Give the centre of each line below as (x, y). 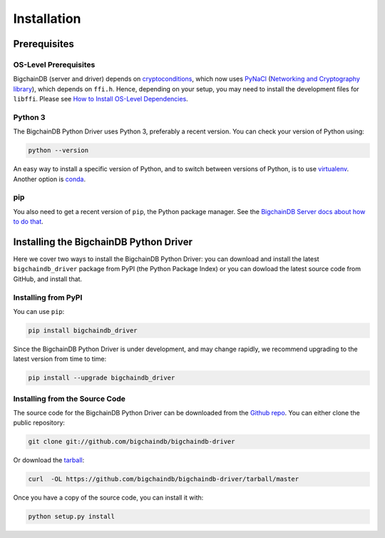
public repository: (39, 423)
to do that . (29, 222)
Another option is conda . (49, 179)
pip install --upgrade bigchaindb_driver (102, 378)
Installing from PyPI (48, 298)
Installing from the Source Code (70, 398)
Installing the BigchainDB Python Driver (103, 242)
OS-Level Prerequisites (54, 64)
